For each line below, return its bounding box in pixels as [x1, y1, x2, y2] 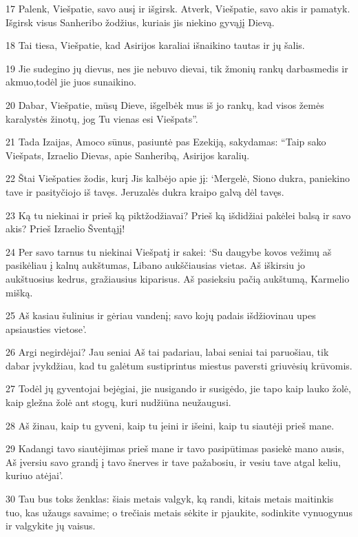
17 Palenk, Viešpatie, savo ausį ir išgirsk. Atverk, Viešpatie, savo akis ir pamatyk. [6, 1, 350, 15]
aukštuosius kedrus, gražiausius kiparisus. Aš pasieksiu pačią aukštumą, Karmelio [6, 271, 350, 285]
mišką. [6, 285, 33, 299]
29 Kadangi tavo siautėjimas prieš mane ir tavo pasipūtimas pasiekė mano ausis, [6, 441, 344, 456]
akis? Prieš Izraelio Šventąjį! [6, 221, 125, 236]
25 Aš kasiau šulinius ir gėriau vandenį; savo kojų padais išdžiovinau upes [6, 308, 316, 323]
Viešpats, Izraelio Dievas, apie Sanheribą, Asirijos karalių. [6, 148, 250, 162]
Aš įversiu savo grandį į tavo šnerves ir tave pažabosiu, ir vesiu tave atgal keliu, [6, 454, 341, 469]
